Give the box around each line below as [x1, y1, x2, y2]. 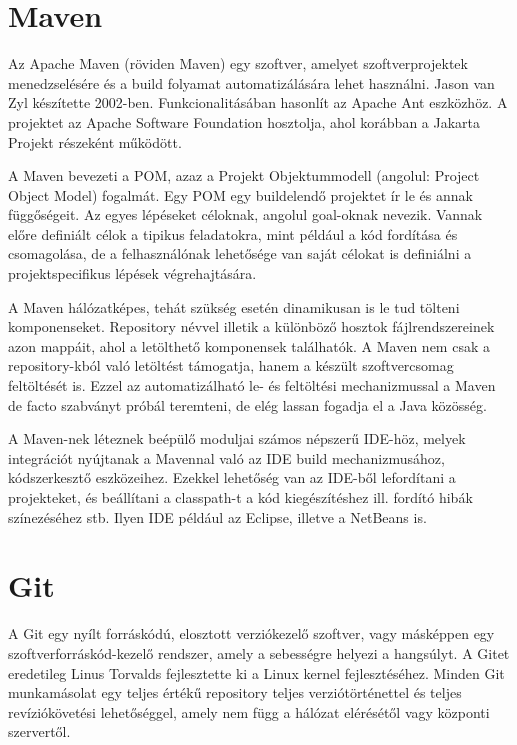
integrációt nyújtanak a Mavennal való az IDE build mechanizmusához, [8, 447, 445, 468]
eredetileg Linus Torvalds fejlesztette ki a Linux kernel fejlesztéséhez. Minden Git [8, 662, 505, 683]
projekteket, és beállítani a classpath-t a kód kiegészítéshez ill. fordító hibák [8, 487, 473, 507]
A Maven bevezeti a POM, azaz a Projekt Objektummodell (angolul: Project [8, 165, 480, 186]
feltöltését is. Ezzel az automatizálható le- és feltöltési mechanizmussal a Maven [8, 375, 496, 396]
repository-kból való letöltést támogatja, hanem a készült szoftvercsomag [8, 355, 454, 376]
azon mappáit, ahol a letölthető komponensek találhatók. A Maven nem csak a [8, 335, 490, 356]
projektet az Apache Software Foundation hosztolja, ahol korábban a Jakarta [8, 111, 481, 132]
